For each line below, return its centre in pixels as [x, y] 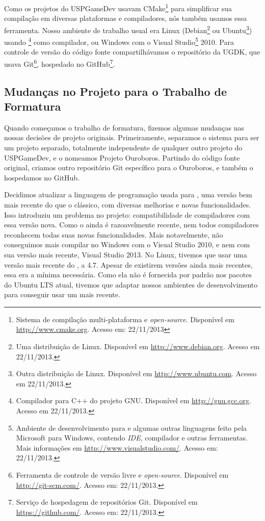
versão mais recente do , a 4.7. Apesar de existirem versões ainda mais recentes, [128, 264]
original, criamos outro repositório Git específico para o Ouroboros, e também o [129, 167]
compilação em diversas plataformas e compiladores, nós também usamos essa [126, 18]
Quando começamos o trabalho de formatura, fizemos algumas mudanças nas [124, 127]
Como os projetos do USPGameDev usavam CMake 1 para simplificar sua [118, 7]
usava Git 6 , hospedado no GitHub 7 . [60, 63]
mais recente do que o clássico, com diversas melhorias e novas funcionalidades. [128, 204]
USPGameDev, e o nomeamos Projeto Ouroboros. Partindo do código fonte [122, 157]
